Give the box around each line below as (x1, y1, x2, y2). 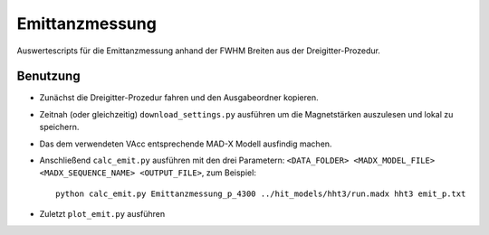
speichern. (39, 122, 80, 133)
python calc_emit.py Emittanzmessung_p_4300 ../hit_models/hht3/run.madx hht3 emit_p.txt (55, 188, 466, 199)
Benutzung (16, 69, 81, 84)
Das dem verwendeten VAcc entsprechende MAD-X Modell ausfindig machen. (39, 138, 332, 149)
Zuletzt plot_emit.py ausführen (39, 209, 166, 220)
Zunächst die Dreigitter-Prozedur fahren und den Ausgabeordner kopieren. (39, 92, 319, 103)
